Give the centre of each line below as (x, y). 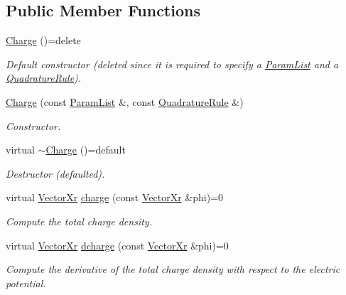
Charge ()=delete (43, 40)
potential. (26, 283)
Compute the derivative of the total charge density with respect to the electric (173, 269)
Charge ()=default (86, 150)
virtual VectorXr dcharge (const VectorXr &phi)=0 (117, 245)
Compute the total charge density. (79, 221)
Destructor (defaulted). (55, 173)
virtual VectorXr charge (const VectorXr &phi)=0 (115, 197)
